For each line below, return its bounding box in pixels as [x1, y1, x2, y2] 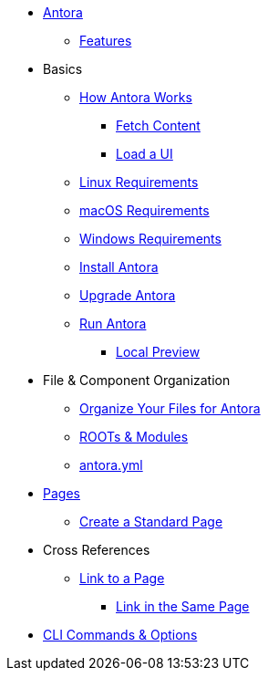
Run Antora [79, 316, 147, 331]
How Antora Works [79, 89, 192, 105]
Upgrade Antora [79, 287, 176, 303]
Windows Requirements [79, 231, 222, 246]
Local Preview [116, 344, 201, 360]
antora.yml [79, 457, 143, 473]
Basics [43, 61, 83, 77]
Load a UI [116, 146, 173, 162]
